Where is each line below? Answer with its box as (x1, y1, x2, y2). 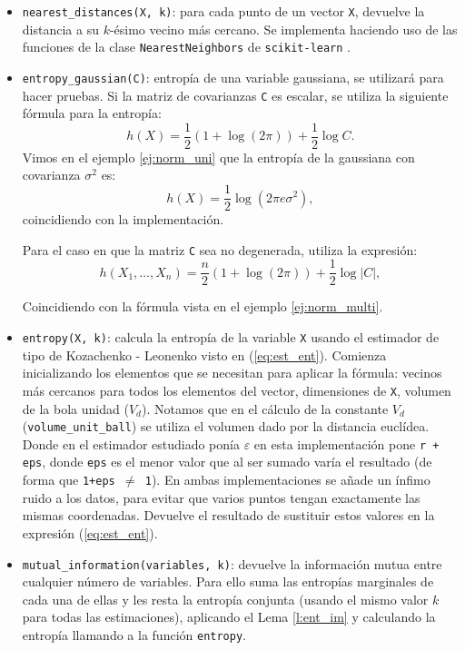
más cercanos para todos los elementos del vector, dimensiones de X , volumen (22, 380, 451, 399)
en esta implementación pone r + (253, 434, 440, 453)
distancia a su (22, 19, 99, 38)
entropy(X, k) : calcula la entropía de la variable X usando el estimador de (22, 328, 440, 347)
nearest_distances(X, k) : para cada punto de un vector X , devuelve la (22, 2, 425, 20)
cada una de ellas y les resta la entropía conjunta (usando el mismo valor (22, 589, 429, 608)
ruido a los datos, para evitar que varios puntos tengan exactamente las (22, 487, 420, 507)
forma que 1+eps (22, 470, 115, 489)
